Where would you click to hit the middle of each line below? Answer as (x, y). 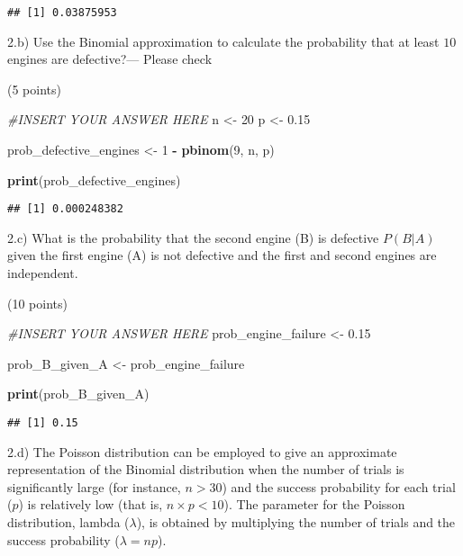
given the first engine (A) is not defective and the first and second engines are (222, 255)
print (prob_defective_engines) (94, 179)
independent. (43, 273)
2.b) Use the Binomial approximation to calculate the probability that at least (223, 41)
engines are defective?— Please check (110, 59)
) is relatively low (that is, (91, 504)
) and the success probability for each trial (339, 486)
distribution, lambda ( (68, 522)
